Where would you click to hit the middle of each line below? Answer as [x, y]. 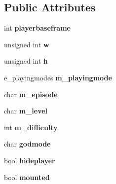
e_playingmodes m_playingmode [58, 77]
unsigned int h [26, 61]
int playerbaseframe [37, 28]
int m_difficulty [31, 127]
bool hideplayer [30, 160]
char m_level [26, 111]
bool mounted [27, 177]
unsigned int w [27, 44]
